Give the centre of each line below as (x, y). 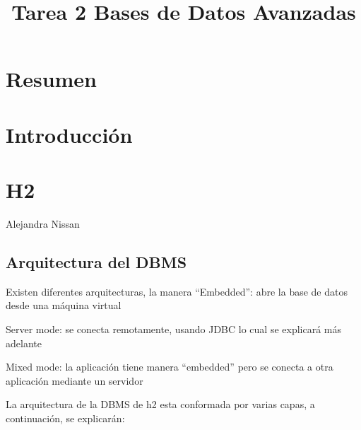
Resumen (51, 79)
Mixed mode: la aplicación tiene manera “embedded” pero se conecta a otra (170, 367)
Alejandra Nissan (43, 224)
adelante (24, 343)
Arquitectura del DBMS (96, 262)
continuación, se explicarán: (65, 418)
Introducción (69, 134)
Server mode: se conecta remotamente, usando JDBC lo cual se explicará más (174, 329)
